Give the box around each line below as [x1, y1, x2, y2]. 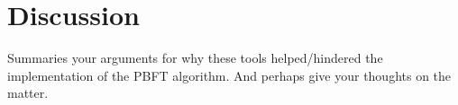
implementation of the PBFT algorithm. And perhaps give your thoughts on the [7, 66, 452, 84]
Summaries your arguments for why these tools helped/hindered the [7, 48, 383, 67]
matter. [7, 83, 49, 102]
